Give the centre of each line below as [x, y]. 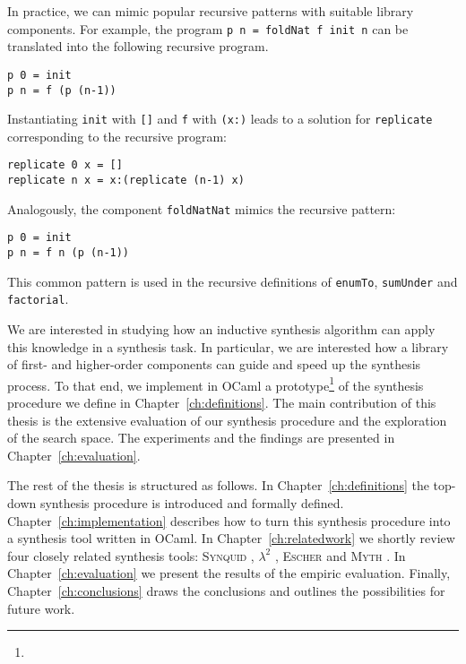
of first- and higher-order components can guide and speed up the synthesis [214, 364]
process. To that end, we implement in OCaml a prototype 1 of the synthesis [216, 384]
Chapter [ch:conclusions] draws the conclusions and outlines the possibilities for [226, 590]
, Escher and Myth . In [340, 555]
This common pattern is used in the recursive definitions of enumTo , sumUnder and [233, 281]
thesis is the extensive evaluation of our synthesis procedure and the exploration [227, 420]
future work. [41, 608]
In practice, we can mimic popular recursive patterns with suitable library [211, 11]
